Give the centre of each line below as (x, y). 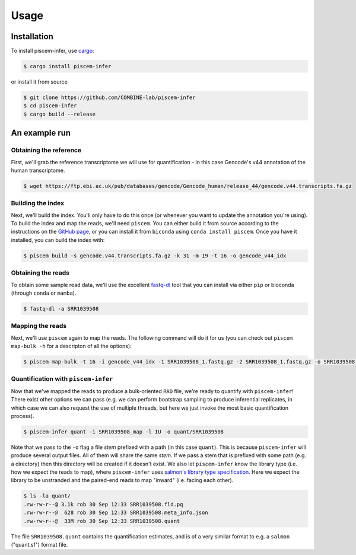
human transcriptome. (38, 170)
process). (23, 416)
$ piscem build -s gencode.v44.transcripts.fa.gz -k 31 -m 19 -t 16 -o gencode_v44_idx (155, 256)
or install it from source (39, 82)
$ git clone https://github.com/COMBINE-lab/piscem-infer (109, 98)
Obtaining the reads (40, 273)
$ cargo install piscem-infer (67, 66)
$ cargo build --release (60, 114)
